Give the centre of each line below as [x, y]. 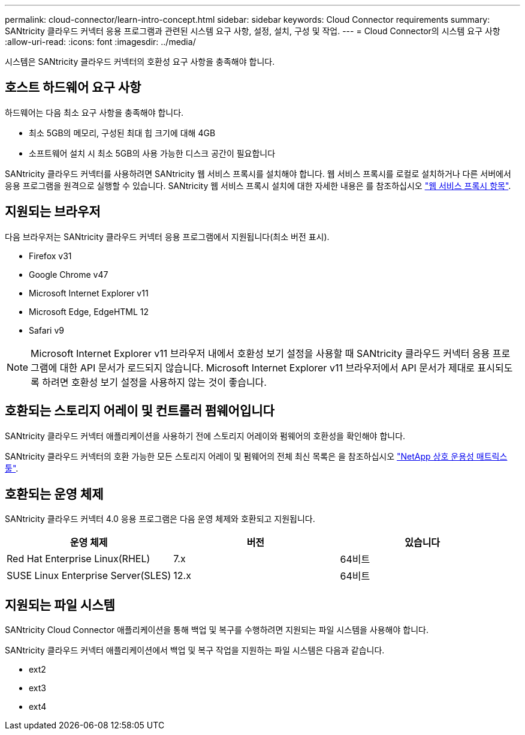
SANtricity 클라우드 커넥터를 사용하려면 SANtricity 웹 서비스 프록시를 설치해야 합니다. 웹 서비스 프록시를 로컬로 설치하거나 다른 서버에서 [258, 173]
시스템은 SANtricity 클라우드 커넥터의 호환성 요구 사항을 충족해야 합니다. [140, 61]
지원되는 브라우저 [53, 212]
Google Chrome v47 [69, 274]
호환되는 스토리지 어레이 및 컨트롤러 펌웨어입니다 [140, 411]
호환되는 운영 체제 [54, 494]
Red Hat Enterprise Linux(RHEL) [79, 559]
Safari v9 [46, 330]
